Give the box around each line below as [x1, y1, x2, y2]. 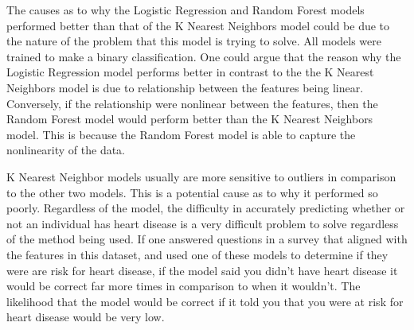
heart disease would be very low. [6, 309, 165, 325]
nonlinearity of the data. [6, 142, 126, 158]
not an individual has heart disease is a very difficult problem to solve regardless [6, 215, 399, 231]
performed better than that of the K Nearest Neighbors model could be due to [6, 17, 390, 33]
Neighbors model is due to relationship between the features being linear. [6, 79, 364, 95]
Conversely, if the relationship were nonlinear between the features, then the [6, 95, 378, 111]
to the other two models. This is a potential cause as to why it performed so [6, 184, 378, 200]
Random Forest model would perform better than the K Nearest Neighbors [6, 111, 373, 127]
